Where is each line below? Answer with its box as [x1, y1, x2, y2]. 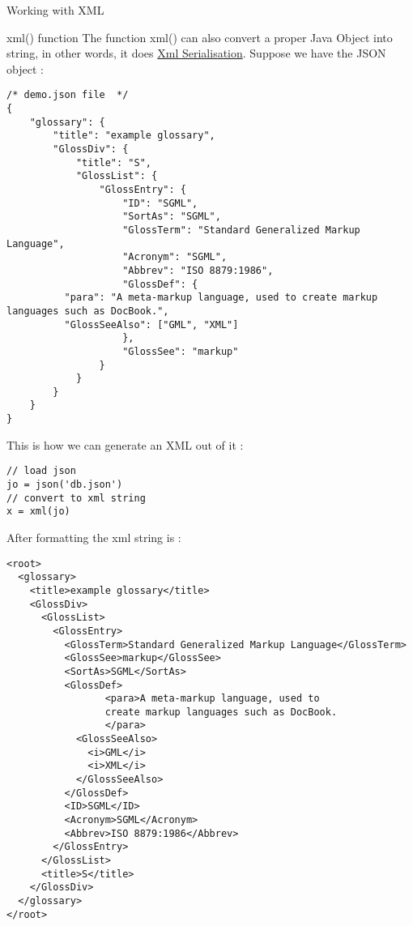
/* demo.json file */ [6, 89, 129, 101]
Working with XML [6, 2, 104, 18]
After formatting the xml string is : [6, 529, 181, 545]
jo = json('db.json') [6, 479, 123, 491]
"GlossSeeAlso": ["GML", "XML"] [64, 318, 239, 331]
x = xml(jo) [6, 506, 70, 518]
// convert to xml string [6, 492, 146, 504]
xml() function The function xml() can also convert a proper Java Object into [6, 28, 393, 45]
